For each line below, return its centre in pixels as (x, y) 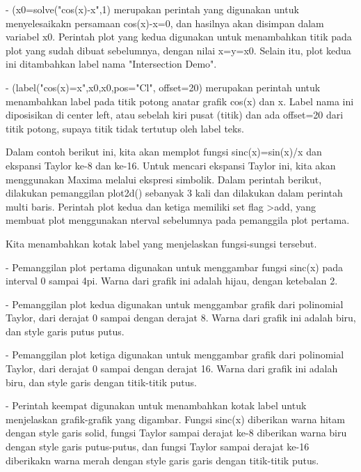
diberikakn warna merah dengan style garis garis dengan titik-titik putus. (162, 460)
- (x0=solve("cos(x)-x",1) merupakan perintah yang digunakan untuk (152, 9)
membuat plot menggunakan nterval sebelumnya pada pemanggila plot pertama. (178, 220)
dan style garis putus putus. (65, 331)
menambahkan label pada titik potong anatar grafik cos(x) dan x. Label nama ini (180, 101)
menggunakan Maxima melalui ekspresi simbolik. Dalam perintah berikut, (164, 179)
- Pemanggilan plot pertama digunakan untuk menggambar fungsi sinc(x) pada (175, 267)
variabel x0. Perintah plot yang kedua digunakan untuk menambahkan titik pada (179, 37)
